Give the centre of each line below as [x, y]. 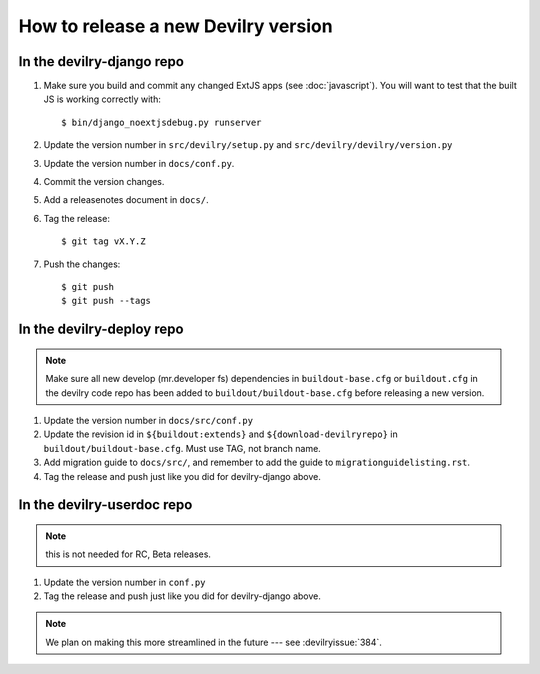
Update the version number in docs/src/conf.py [148, 420]
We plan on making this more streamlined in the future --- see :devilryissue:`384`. [213, 642]
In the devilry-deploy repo [101, 329]
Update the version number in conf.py [124, 582]
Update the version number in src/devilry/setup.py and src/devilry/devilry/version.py [248, 145]
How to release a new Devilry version [176, 26]
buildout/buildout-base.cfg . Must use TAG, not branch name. [182, 448]
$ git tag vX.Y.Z [103, 241]
